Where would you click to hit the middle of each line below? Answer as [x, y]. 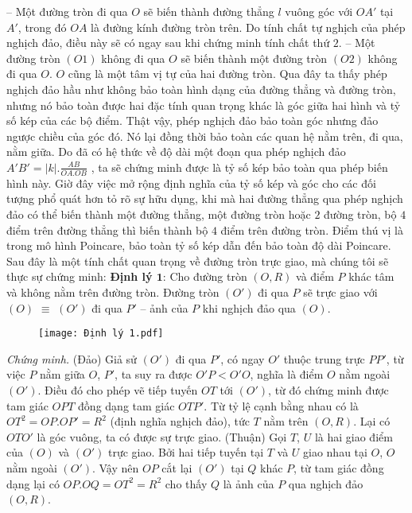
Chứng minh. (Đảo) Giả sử [72, 358]
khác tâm [371, 276]
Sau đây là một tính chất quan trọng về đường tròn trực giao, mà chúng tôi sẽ [198, 260]
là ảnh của [249, 483]
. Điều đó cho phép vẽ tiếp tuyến [118, 389]
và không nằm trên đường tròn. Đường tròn [113, 291]
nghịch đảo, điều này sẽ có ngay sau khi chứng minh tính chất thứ [168, 43]
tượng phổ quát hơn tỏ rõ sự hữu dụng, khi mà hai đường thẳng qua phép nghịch [205, 198]
